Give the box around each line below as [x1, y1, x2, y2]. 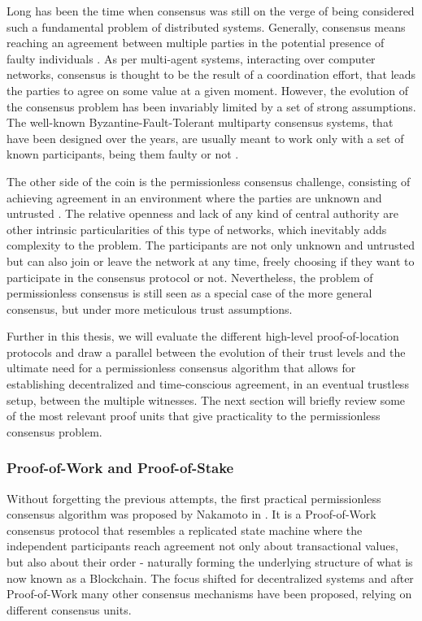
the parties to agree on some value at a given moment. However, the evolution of [7, 81, 409, 98]
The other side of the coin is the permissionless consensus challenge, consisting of [7, 172, 411, 189]
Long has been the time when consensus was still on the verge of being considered [7, 2, 415, 19]
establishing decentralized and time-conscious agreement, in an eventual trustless [7, 376, 409, 393]
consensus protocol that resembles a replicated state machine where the [7, 521, 363, 538]
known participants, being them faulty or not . [7, 145, 239, 163]
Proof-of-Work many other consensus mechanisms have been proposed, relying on [7, 585, 412, 602]
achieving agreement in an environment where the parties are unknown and [7, 189, 382, 206]
